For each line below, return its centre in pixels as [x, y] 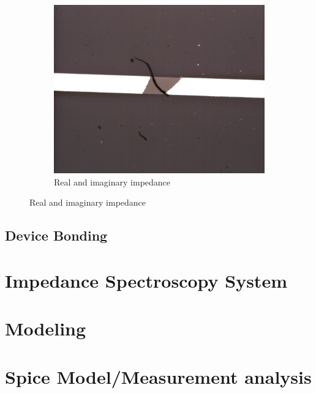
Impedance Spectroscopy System [146, 280]
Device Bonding [56, 235]
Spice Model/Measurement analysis [158, 376]
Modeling [46, 328]
